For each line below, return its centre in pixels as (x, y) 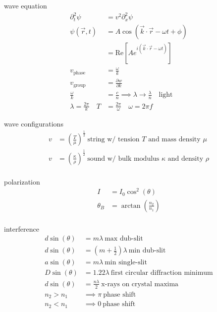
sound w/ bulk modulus (123, 158)
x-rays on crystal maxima (140, 284)
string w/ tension (113, 140)
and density (186, 158)
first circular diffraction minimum (162, 273)
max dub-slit (124, 239)
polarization (22, 181)
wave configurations (34, 124)
